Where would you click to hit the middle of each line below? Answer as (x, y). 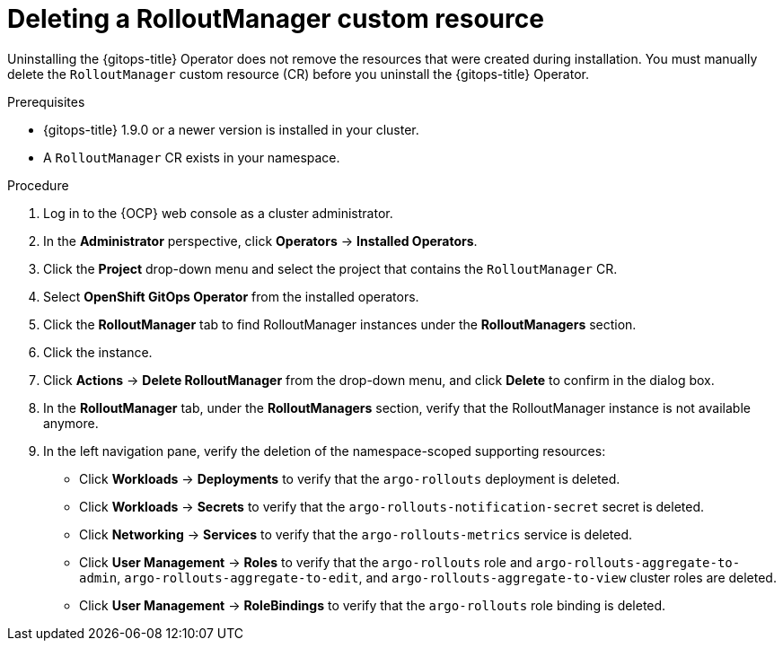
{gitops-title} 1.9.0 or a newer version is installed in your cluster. (231, 129)
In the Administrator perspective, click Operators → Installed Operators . (260, 241)
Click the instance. (98, 352)
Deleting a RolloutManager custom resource (276, 19)
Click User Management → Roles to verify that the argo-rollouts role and (306, 562)
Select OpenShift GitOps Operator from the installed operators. (231, 296)
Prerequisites (46, 101)
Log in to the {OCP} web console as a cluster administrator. (218, 213)
